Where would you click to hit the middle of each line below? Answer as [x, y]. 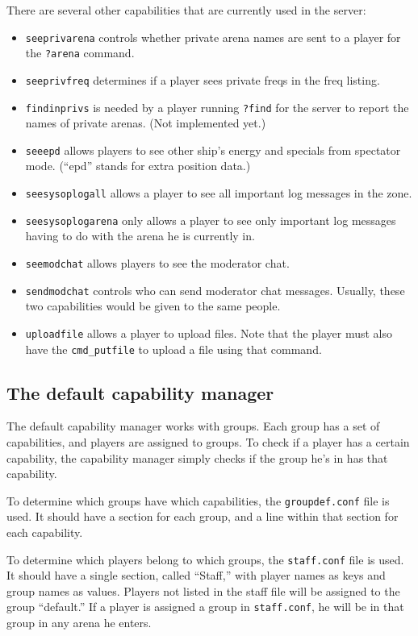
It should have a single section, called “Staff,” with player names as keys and [196, 575]
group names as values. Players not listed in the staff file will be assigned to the [203, 590]
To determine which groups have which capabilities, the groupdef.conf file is [198, 500]
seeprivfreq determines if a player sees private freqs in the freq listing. [203, 79]
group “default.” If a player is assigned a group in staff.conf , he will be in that [205, 607]
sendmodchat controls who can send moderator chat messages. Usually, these [215, 290]
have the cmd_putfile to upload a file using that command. [173, 349]
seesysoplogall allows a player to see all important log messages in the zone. [219, 193]
